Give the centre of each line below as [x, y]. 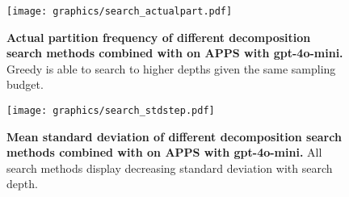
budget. [25, 84]
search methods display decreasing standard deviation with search [170, 168]
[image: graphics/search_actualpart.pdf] [120, 11]
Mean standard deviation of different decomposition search [174, 136]
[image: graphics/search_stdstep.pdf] [111, 111]
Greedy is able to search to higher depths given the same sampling [171, 68]
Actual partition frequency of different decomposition [159, 37]
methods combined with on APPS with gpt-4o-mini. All [164, 152]
